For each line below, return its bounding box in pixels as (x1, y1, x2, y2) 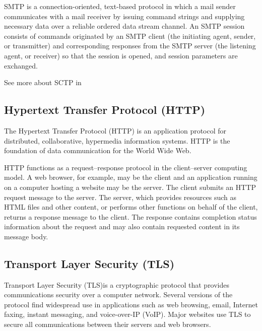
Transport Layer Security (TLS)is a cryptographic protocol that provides (4, 279, 230, 290)
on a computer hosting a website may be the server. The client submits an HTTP (4, 181, 256, 192)
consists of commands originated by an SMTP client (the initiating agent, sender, (4, 30, 256, 41)
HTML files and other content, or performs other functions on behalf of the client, (4, 202, 258, 212)
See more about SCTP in (4, 77, 82, 88)
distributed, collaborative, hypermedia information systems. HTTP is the (4, 135, 230, 146)
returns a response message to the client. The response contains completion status (4, 211, 257, 222)
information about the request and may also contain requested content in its (4, 221, 240, 232)
